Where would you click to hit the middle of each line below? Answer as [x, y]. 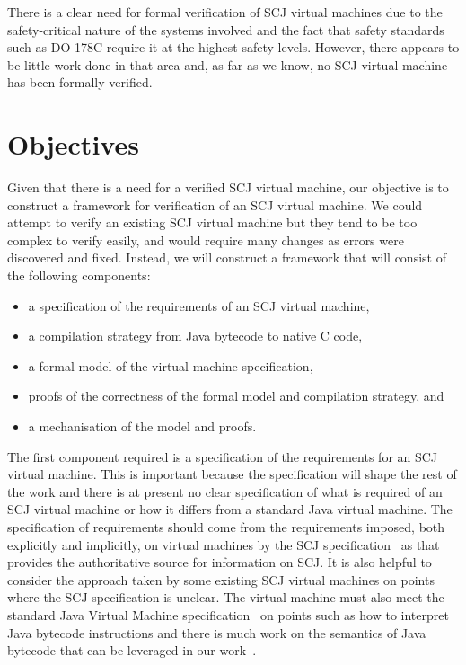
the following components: [79, 275]
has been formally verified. [80, 82]
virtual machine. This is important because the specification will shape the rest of [232, 474]
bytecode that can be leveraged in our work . [132, 650]
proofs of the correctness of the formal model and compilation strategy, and [236, 396]
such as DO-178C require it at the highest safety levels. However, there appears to [233, 47]
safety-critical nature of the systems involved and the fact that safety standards [226, 29]
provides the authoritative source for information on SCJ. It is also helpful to [220, 562]
